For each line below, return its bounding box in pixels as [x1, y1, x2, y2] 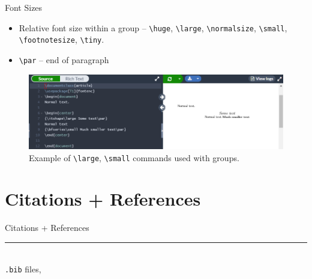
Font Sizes [5, 1, 43, 13]
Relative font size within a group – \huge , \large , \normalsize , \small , [19, 21, 287, 34]
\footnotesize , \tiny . [19, 33, 104, 46]
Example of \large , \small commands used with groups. [29, 151, 239, 164]
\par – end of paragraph [19, 53, 109, 66]
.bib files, [5, 262, 41, 275]
